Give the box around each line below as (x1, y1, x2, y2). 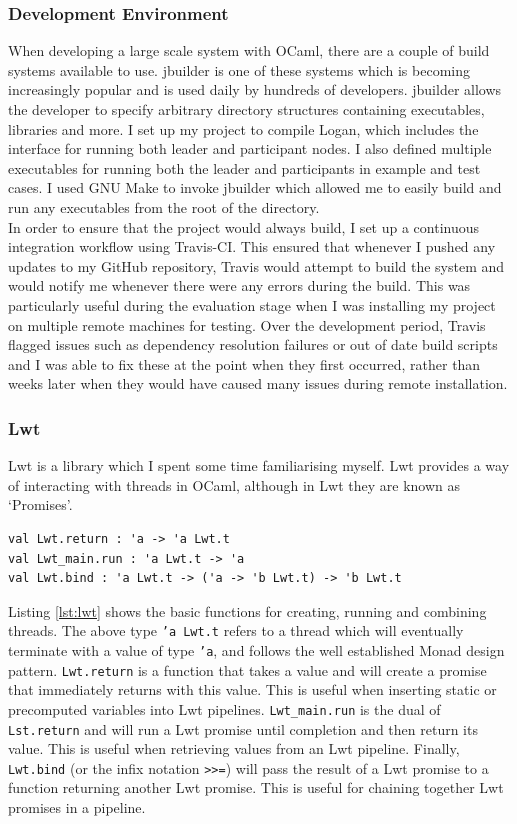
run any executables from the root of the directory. (8, 196, 320, 217)
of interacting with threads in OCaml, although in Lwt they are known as (8, 474, 460, 495)
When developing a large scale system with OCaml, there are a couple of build (8, 40, 490, 61)
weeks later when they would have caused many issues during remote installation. (8, 373, 508, 394)
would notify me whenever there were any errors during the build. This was (8, 275, 471, 296)
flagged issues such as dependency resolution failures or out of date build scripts (8, 334, 498, 355)
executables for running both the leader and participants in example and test (8, 157, 481, 178)
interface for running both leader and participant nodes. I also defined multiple (8, 138, 492, 159)
